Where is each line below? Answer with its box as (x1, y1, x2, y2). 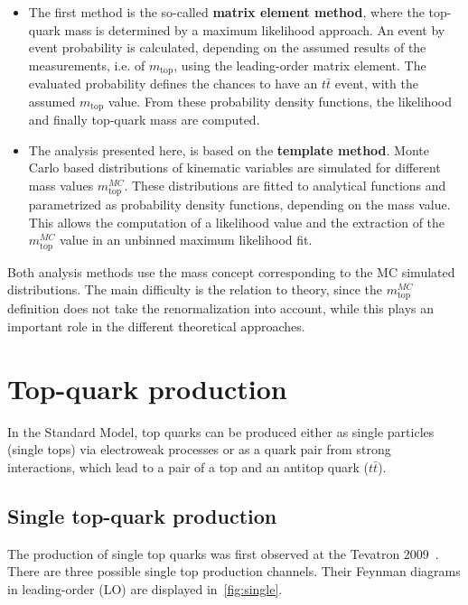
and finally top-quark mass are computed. (28, 110, 260, 129)
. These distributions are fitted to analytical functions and (124, 176, 446, 195)
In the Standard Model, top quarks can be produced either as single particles (7, 422, 435, 441)
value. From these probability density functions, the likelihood (108, 91, 452, 110)
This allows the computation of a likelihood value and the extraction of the (28, 212, 445, 231)
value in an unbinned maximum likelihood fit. (60, 230, 313, 249)
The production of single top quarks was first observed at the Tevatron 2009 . (7, 544, 439, 563)
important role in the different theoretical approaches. (7, 316, 305, 335)
